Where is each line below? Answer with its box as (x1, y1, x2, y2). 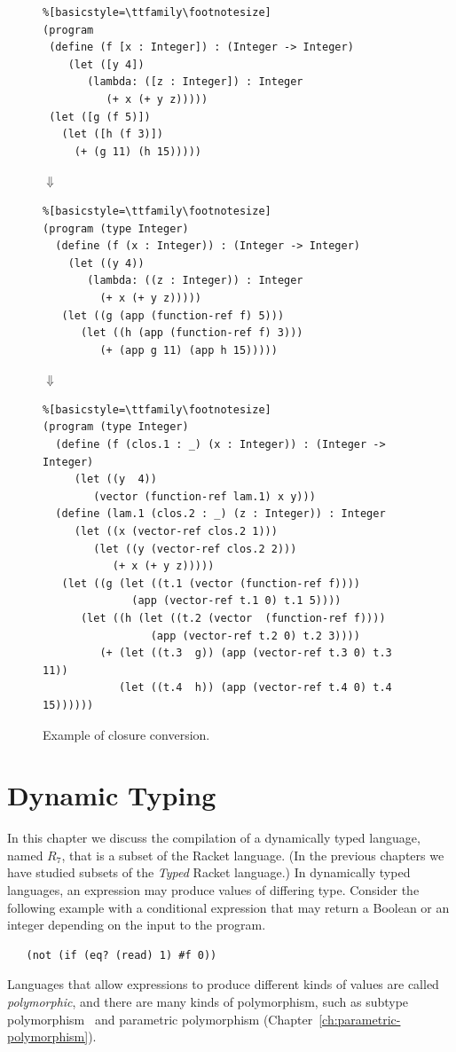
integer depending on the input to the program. (7, 915, 266, 934)
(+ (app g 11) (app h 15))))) (99, 343, 278, 357)
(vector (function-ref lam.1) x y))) (93, 490, 316, 503)
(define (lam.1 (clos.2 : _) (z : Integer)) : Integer (55, 507, 386, 521)
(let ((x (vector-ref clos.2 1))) (74, 525, 278, 538)
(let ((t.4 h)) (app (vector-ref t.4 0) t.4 (118, 681, 392, 695)
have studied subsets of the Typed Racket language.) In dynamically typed (7, 863, 411, 882)
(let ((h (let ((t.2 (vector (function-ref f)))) (80, 612, 386, 624)
